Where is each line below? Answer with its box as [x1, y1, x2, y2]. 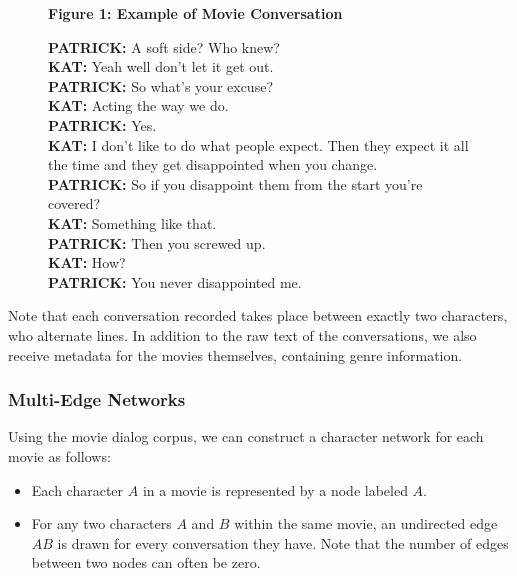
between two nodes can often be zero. [31, 552, 261, 573]
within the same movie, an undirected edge [234, 513, 498, 534]
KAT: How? [48, 252, 126, 273]
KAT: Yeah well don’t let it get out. [48, 56, 274, 77]
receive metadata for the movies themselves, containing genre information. [8, 344, 463, 365]
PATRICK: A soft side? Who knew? [48, 36, 280, 57]
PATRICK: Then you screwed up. [48, 232, 266, 253]
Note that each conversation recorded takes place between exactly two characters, [8, 305, 508, 326]
